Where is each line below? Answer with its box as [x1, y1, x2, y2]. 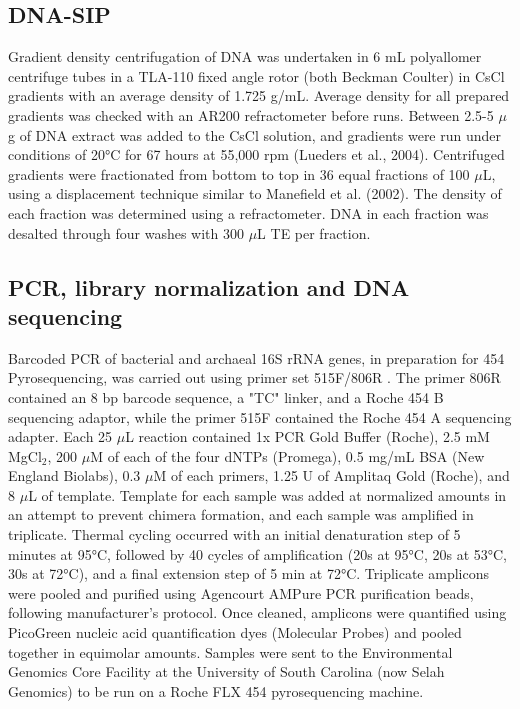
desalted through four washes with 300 [8, 222, 244, 243]
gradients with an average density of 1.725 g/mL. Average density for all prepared [8, 85, 510, 106]
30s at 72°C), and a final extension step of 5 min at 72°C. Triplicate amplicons [8, 563, 489, 584]
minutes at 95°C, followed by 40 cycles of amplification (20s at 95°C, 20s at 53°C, [8, 543, 507, 564]
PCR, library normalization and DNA [8, 271, 410, 302]
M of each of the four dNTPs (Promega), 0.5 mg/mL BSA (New [90, 445, 485, 466]
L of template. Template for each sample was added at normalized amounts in [28, 484, 507, 505]
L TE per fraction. [257, 222, 371, 243]
